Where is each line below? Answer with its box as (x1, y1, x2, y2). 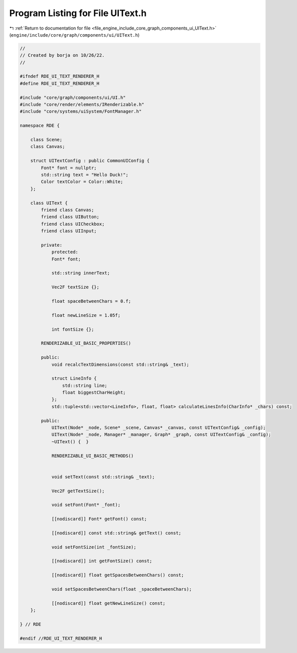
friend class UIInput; (41, 228, 97, 234)
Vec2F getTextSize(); (51, 488, 105, 494)
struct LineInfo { (51, 375, 97, 381)
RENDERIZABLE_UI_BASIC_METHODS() (51, 453, 134, 459)
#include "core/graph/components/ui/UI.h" (20, 94, 126, 100)
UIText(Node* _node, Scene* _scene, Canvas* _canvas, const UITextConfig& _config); (51, 425, 266, 431)
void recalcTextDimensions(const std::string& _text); (51, 361, 190, 367)
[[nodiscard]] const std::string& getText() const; (51, 530, 182, 536)
